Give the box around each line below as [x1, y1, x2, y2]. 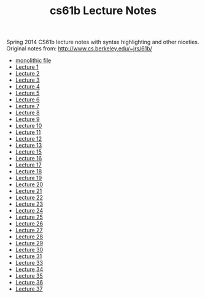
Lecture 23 [15, 200, 44, 208]
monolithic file [15, 57, 52, 65]
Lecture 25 [15, 213, 43, 221]
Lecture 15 [15, 148, 42, 155]
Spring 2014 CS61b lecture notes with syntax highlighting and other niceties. [6, 38, 199, 46]
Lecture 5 [15, 90, 40, 97]
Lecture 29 [15, 240, 44, 247]
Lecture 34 [15, 265, 44, 273]
